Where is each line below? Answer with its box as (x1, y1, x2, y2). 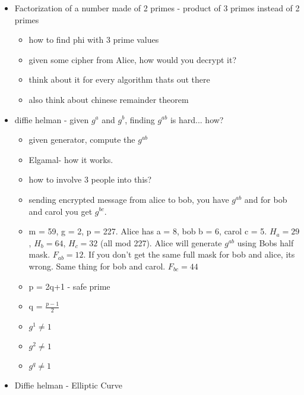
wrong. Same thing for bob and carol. (28, 259, 166, 272)
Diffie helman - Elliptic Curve (14, 378, 123, 391)
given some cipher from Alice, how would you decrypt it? (28, 53, 236, 65)
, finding (125, 113, 155, 126)
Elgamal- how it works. (28, 153, 113, 165)
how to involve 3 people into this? (28, 173, 152, 186)
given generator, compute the (28, 133, 135, 146)
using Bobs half (237, 236, 294, 249)
